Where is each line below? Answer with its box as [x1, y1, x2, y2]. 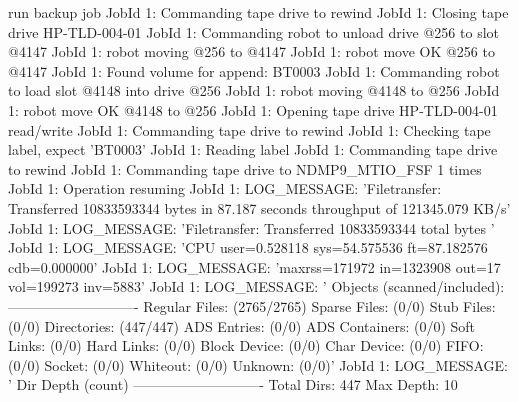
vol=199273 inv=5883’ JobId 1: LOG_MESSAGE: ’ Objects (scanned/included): [8, 276, 505, 297]
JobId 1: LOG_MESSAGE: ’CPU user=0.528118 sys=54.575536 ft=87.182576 [8, 237, 488, 258]
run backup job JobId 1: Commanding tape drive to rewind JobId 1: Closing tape [8, 2, 509, 22]
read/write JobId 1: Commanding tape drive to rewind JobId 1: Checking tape [8, 119, 491, 140]
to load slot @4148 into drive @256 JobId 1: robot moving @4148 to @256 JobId [8, 80, 500, 101]
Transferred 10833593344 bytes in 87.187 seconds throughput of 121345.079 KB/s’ [8, 197, 511, 218]
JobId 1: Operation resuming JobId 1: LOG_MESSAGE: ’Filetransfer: [8, 178, 442, 199]
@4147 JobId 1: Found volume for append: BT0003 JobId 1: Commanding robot [8, 60, 500, 81]
